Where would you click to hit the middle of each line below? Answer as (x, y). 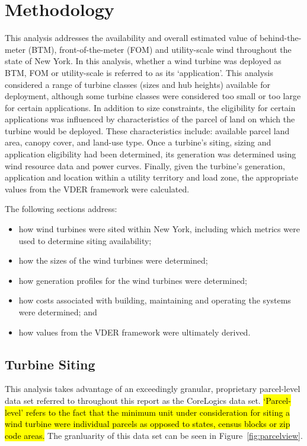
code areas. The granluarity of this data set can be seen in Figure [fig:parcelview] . (154, 435)
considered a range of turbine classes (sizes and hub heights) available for (137, 84)
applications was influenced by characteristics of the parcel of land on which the (150, 119)
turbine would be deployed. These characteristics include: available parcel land (147, 130)
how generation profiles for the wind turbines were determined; (133, 280)
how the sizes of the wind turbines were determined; (113, 260)
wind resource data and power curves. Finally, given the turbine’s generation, (145, 165)
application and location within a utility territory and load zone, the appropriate (151, 177)
